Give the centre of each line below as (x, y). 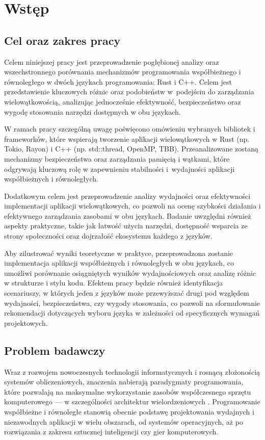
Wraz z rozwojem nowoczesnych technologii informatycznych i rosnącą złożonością (132, 371)
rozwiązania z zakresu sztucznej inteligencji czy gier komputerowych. (111, 432)
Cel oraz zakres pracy (62, 40)
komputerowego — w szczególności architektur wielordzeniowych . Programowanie (132, 402)
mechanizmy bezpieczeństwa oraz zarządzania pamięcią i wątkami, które (117, 158)
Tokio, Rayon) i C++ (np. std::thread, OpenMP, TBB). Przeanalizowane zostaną (131, 149)
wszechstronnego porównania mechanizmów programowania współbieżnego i (123, 72)
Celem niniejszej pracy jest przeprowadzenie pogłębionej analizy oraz (112, 61)
